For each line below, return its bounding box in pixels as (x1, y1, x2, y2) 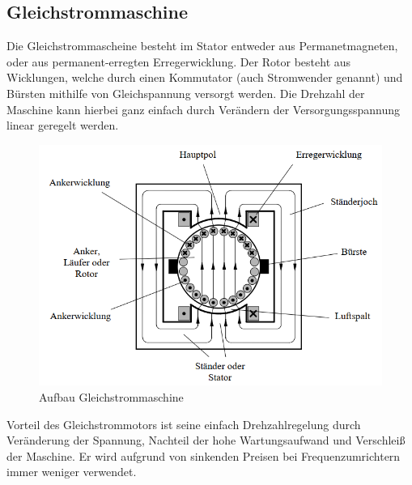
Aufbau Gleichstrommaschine (39, 389, 184, 405)
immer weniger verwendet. (6, 463, 137, 480)
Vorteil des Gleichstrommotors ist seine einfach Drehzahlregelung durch (6, 415, 361, 432)
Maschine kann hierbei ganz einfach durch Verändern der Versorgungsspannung (6, 100, 400, 117)
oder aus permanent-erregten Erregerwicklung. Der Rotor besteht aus (6, 53, 351, 70)
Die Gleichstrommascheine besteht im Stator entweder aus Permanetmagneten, (6, 37, 398, 54)
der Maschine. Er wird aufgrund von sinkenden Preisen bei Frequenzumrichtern (6, 447, 401, 464)
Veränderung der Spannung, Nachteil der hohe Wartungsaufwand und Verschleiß (6, 432, 406, 449)
